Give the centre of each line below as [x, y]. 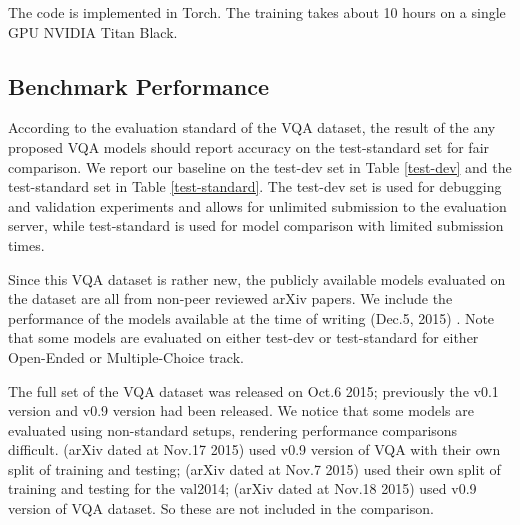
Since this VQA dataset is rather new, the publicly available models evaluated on [257, 278]
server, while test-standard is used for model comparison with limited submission [256, 225]
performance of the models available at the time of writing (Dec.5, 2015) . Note [251, 317]
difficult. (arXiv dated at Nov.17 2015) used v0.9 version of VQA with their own [254, 449]
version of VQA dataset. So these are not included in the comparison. [221, 508]
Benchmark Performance [139, 85]
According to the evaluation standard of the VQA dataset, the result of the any [252, 127]
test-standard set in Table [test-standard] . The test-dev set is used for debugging [255, 186]
